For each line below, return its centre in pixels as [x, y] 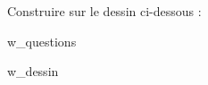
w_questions [42, 41]
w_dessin [33, 71]
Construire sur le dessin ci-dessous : [104, 11]
